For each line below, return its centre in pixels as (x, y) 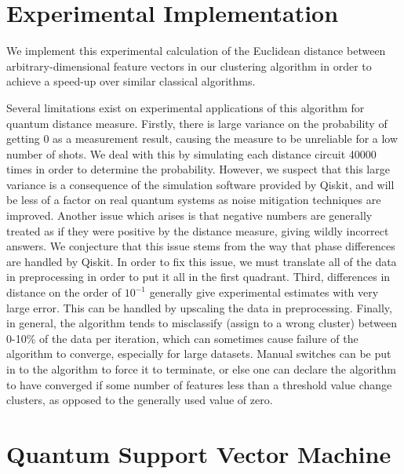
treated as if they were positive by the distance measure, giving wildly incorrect (198, 230)
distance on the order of (64, 292)
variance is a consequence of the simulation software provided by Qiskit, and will (200, 184)
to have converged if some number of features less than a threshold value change (199, 384)
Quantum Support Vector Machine (199, 453)
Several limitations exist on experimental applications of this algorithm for (186, 107)
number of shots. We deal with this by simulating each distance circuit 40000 (191, 153)
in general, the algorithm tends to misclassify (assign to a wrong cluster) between (202, 323)
